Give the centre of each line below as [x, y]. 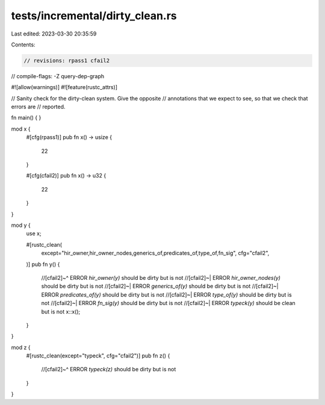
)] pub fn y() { [43, 264]
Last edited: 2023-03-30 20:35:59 [54, 34]
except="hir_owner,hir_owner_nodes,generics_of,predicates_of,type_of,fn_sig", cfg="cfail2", [155, 253]
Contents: [23, 45]
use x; [34, 233]
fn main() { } [26, 118]
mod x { [21, 129]
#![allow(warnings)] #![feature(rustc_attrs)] [64, 87]
